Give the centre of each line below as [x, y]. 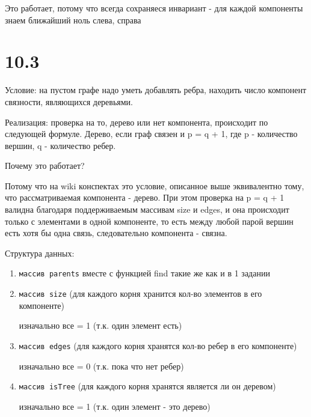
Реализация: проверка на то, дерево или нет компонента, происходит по [137, 122]
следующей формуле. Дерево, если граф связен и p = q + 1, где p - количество [151, 134]
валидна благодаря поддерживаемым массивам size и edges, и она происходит [147, 209]
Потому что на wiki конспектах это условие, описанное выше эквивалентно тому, [155, 185]
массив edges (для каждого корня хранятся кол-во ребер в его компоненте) [158, 345]
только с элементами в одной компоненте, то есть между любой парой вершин [149, 221]
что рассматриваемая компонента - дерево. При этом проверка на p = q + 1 [145, 197]
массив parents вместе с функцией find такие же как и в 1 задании [144, 273]
